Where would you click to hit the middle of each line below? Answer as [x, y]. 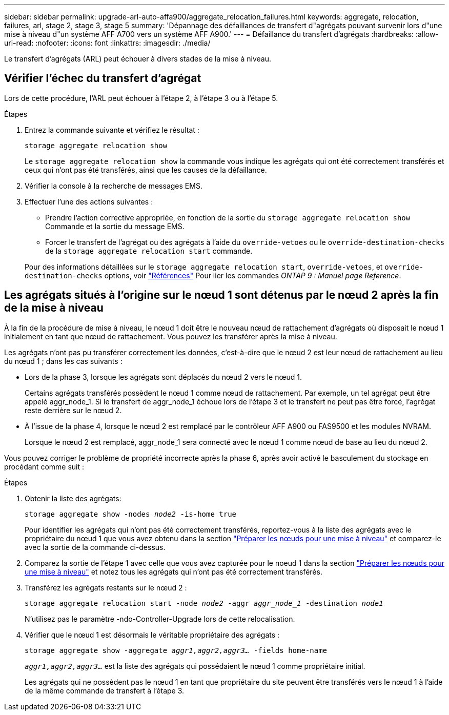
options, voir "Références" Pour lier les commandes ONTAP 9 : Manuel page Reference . [253, 275]
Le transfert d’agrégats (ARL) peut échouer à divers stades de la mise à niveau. [138, 59]
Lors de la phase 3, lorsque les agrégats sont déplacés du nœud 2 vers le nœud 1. [163, 377]
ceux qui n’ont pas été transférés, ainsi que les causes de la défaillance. [146, 170]
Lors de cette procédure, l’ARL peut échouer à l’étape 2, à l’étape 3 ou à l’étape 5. [141, 98]
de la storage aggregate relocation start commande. [149, 251]
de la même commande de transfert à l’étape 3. [105, 690]
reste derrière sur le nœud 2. [73, 410]
